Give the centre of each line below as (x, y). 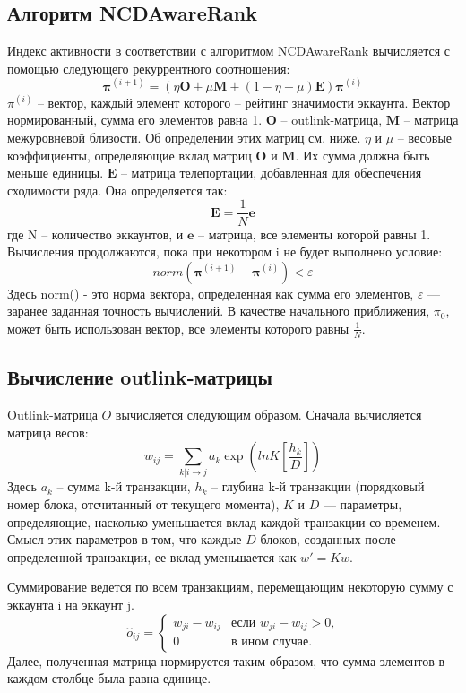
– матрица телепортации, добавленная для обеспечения (271, 173)
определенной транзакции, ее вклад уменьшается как (152, 556)
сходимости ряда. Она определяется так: (117, 190)
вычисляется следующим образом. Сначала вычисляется (268, 414)
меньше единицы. (56, 173)
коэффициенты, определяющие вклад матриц (129, 155)
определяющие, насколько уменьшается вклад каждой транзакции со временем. (224, 521)
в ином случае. (272, 642)
